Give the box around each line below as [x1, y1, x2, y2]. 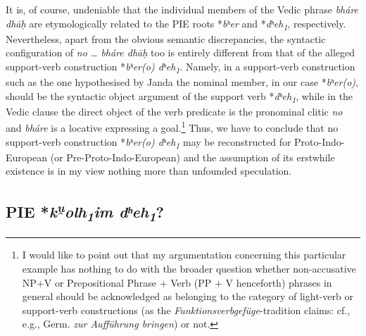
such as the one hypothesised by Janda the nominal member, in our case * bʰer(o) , [6, 75, 358, 89]
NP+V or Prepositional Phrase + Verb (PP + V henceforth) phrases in [22, 275, 332, 290]
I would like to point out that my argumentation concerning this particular [22, 247, 346, 262]
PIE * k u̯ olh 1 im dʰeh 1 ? [6, 198, 164, 225]
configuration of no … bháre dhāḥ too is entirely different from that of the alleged [6, 45, 355, 60]
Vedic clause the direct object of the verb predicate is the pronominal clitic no [6, 104, 343, 118]
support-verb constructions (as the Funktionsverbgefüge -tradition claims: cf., [22, 302, 351, 317]
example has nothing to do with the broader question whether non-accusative [22, 261, 356, 275]
